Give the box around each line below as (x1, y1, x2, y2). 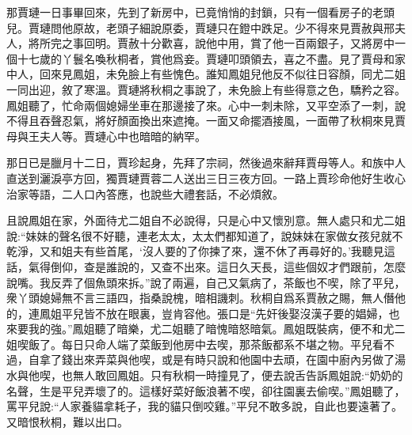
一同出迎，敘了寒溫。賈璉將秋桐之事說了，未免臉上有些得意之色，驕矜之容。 (6, 81, 406, 97)
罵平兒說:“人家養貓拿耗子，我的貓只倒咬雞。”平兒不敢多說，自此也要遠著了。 (6, 398, 403, 414)
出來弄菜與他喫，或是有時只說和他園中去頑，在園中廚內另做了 (72, 351, 395, 368)
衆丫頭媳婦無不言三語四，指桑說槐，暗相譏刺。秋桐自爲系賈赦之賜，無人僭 (6, 289, 395, 306)
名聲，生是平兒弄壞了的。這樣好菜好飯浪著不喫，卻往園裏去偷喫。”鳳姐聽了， (6, 382, 406, 399)
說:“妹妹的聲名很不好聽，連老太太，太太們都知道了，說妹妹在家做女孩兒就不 (6, 227, 403, 244)
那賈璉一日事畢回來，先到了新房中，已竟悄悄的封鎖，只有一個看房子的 (6, 4, 372, 20)
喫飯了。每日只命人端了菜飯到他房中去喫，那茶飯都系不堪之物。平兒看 (17, 335, 383, 352)
